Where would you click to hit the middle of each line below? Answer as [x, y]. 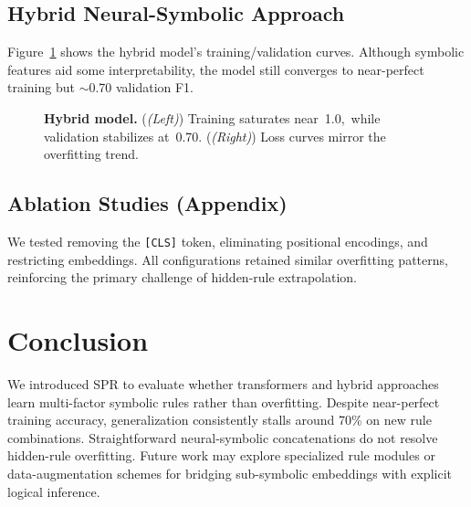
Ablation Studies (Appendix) [147, 203]
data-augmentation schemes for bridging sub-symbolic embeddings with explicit [230, 473]
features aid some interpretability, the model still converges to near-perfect [216, 69]
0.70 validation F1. [141, 87]
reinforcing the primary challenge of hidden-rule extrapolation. [182, 277]
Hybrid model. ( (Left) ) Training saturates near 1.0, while [212, 117]
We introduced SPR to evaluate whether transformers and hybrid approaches [223, 383]
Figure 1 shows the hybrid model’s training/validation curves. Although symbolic [236, 52]
